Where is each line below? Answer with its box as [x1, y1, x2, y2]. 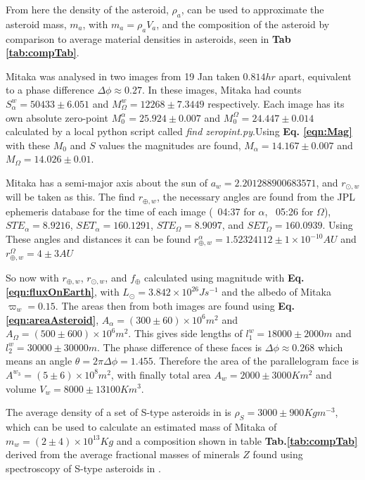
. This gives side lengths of [128, 326, 243, 341]
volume [6, 381, 37, 396]
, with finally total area [110, 367, 211, 381]
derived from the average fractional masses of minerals [6, 447, 240, 462]
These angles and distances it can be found [6, 232, 191, 246]
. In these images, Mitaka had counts [141, 82, 302, 97]
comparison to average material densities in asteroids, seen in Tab [6, 31, 291, 46]
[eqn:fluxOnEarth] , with [6, 284, 120, 299]
